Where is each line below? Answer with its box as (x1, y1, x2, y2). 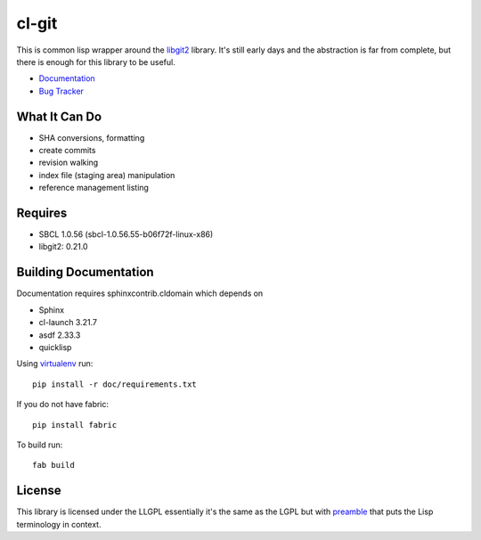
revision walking (38, 157, 99, 168)
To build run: (16, 439, 63, 450)
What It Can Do (16, 109, 102, 124)
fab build (32, 460, 75, 470)
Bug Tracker (38, 86, 85, 96)
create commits (38, 145, 96, 156)
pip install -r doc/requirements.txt (32, 379, 198, 389)
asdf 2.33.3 (38, 330, 81, 340)
